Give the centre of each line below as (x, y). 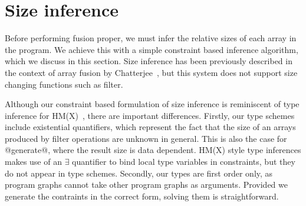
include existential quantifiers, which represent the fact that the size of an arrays (150, 127)
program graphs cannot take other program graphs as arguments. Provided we (146, 185)
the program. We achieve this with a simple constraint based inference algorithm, (152, 49)
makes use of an (33, 162)
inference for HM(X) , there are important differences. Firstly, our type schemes (150, 115)
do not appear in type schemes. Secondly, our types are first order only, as (139, 173)
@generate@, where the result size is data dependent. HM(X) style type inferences (153, 150)
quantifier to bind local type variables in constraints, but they (184, 162)
